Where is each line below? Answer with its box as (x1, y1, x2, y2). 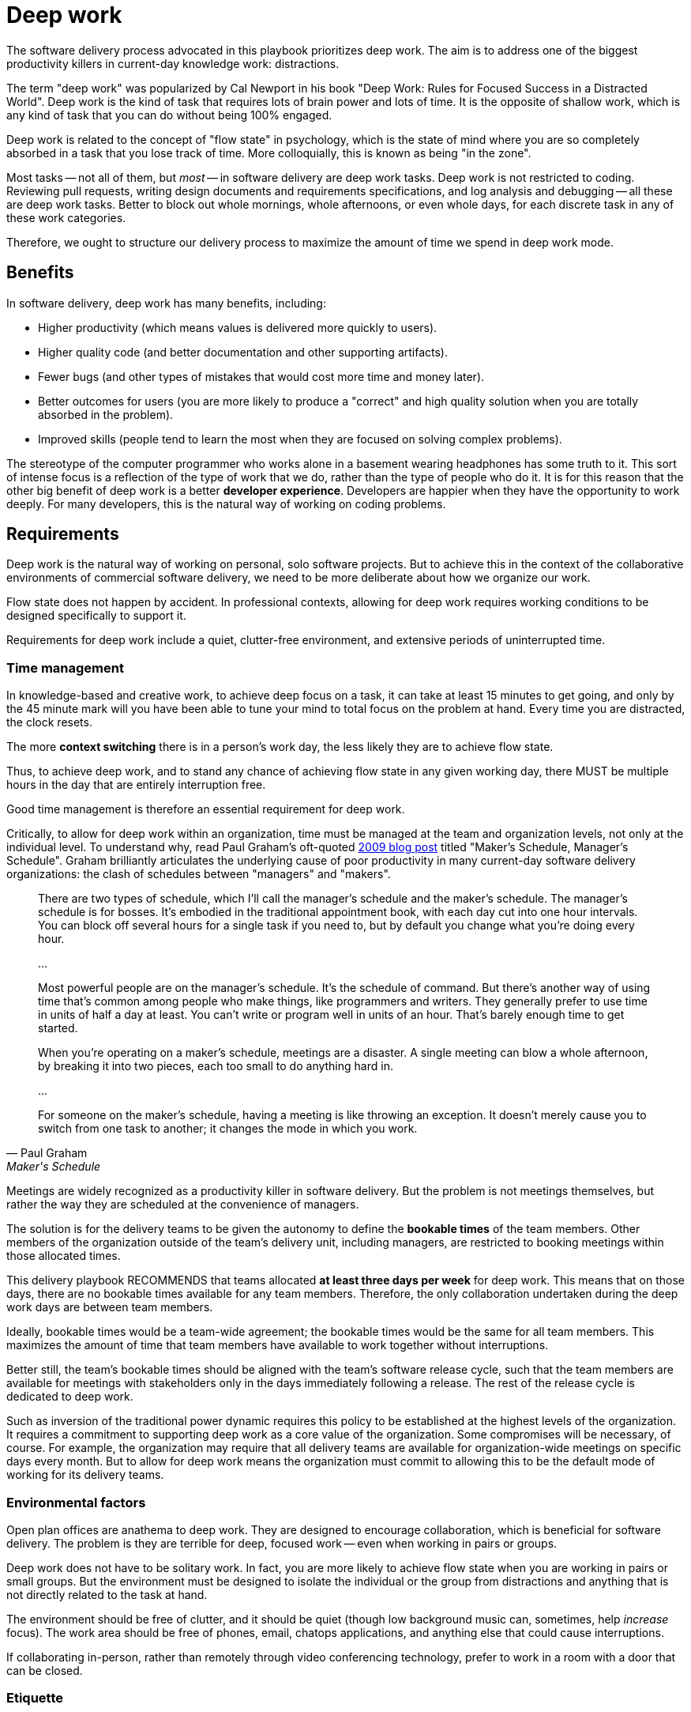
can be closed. (6, 1663, 83, 1677)
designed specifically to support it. (6, 609, 186, 623)
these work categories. (6, 210, 126, 224)
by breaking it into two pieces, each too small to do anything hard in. (38, 1059, 393, 1073)
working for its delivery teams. (6, 1468, 164, 1482)
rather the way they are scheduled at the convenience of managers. (6, 1197, 359, 1212)
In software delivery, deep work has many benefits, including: (6, 296, 326, 310)
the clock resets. (6, 715, 92, 730)
